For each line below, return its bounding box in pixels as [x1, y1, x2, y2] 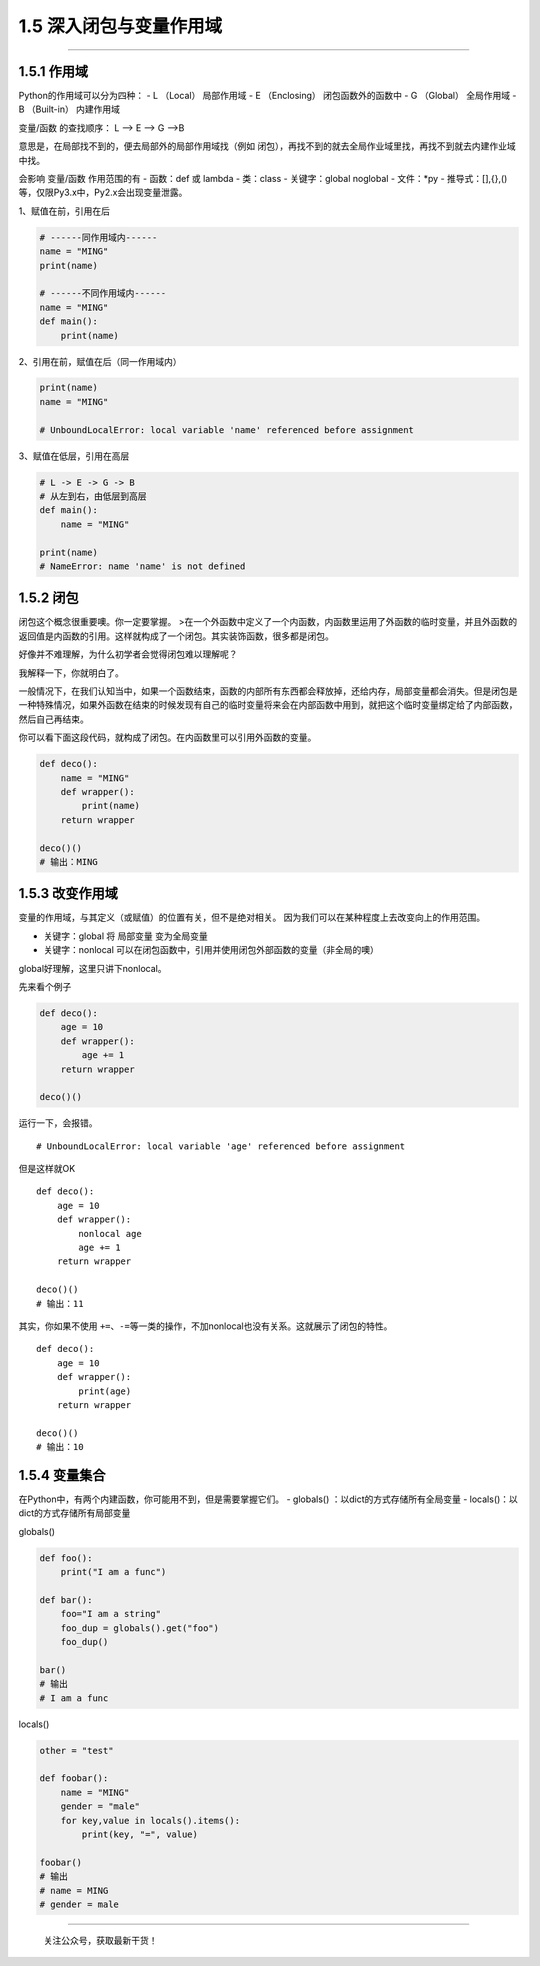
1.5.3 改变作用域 [18, 885, 119, 902]
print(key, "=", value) [81, 1829, 199, 1840]
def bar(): [39, 1594, 93, 1605]
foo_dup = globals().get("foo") [60, 1622, 220, 1634]
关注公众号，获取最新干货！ [43, 1934, 158, 1946]
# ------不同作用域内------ [39, 288, 167, 299]
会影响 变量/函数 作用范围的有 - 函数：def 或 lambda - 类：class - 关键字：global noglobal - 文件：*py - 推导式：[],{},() [18, 173, 508, 185]
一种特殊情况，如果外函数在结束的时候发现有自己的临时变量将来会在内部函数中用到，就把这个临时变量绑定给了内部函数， [18, 699, 518, 711]
